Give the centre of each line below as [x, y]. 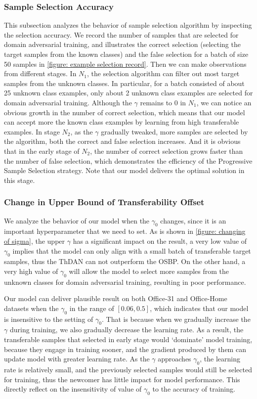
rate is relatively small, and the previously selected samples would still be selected [128, 370]
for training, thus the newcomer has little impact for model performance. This [122, 379]
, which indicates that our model [199, 308]
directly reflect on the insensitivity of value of [73, 389]
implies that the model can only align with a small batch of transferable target [132, 250]
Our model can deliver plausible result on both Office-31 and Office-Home [116, 298]
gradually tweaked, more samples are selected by [174, 131]
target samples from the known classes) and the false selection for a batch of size [126, 54]
